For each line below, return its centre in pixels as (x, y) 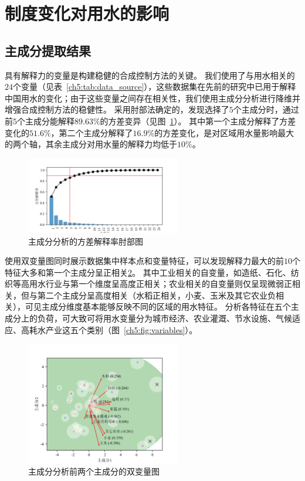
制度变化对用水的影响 (87, 13)
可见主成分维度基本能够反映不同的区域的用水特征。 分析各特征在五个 (158, 306)
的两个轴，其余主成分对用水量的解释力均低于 (91, 144)
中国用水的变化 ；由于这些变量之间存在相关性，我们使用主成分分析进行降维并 (152, 98)
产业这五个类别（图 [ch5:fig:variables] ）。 (121, 329)
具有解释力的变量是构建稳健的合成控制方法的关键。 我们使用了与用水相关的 (150, 75)
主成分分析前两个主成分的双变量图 (94, 471)
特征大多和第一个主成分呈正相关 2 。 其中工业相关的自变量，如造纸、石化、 (148, 272)
